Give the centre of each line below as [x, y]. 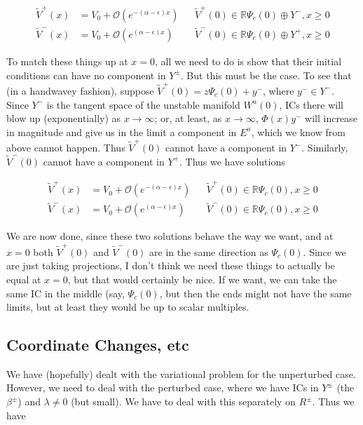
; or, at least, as [188, 118]
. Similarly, [325, 147]
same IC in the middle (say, [66, 293]
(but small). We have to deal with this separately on [183, 402]
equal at [24, 279]
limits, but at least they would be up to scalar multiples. [128, 307]
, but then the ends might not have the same [255, 293]
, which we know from [298, 131]
